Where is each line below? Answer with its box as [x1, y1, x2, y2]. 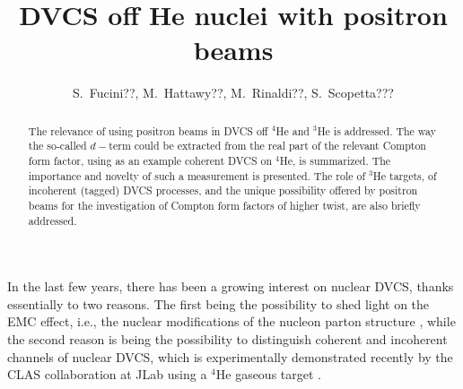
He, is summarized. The [279, 153, 391, 169]
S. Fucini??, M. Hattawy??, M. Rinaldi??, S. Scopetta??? [73, 83, 394, 102]
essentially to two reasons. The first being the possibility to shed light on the [7, 294, 430, 313]
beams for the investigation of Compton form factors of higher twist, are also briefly [28, 197, 421, 212]
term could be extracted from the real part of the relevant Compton [109, 138, 426, 153]
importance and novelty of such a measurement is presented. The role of [28, 168, 366, 183]
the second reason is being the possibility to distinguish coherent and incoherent [7, 330, 448, 349]
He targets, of [372, 168, 437, 183]
